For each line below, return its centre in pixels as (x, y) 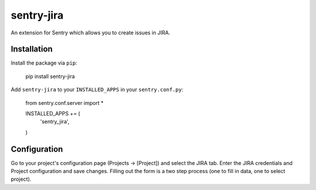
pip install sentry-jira (50, 76)
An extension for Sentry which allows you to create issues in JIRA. (91, 33)
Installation (32, 49)
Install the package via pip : (44, 63)
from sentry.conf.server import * (64, 103)
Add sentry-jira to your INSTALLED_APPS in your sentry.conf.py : (97, 90)
